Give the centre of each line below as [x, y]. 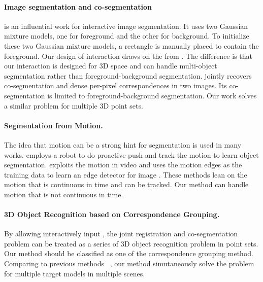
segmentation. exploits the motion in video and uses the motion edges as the [123, 165]
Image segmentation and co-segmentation [78, 6]
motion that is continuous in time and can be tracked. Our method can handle [126, 184]
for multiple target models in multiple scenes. [75, 273]
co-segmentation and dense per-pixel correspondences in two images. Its [116, 85]
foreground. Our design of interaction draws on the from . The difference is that [128, 56]
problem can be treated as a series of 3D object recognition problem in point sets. [131, 243]
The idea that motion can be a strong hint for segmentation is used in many [123, 144]
